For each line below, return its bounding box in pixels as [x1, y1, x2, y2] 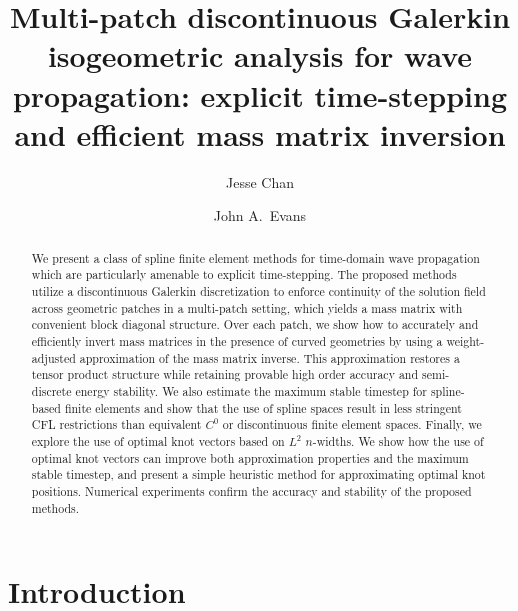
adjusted [31, 349, 76, 366]
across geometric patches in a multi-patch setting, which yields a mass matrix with [31, 299, 463, 316]
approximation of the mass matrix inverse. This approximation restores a [79, 349, 460, 366]
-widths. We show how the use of [312, 432, 484, 449]
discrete [31, 382, 72, 399]
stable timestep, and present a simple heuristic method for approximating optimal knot [31, 466, 486, 483]
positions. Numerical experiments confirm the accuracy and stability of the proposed [31, 482, 472, 499]
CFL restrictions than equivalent [31, 416, 202, 433]
